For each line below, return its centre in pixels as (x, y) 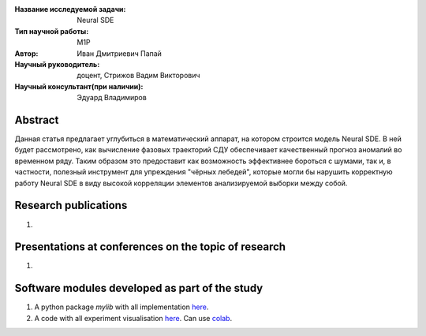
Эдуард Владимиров (112, 98)
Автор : (26, 53)
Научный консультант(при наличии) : (79, 86)
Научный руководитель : (57, 64)
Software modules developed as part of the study (139, 288)
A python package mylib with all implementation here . (121, 307)
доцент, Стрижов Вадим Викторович (138, 76)
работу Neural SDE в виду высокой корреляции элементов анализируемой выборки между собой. (181, 183)
